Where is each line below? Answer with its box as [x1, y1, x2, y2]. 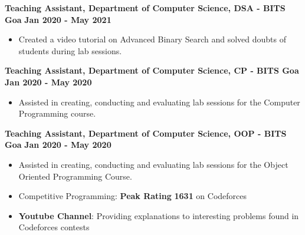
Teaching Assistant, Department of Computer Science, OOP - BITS [5, 127, 287, 139]
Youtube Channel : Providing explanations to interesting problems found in [18, 209, 299, 221]
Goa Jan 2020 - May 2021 [5, 13, 111, 25]
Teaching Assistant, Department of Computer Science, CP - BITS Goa [5, 64, 299, 77]
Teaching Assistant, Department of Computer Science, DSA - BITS [5, 2, 286, 14]
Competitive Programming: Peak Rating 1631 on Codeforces [18, 190, 247, 202]
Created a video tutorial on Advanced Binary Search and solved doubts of [18, 33, 286, 45]
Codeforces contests [18, 221, 90, 233]
